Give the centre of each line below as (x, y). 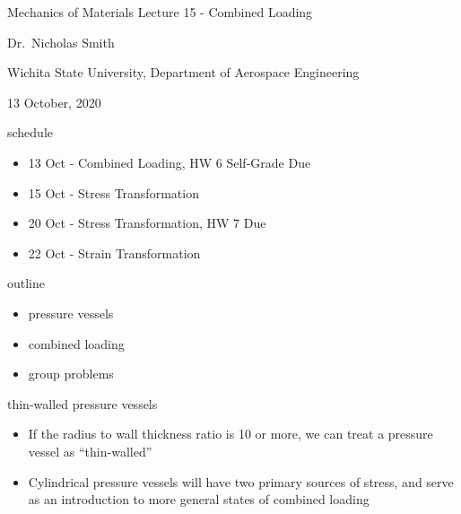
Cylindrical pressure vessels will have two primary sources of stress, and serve (241, 481)
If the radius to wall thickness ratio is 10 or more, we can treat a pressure (230, 434)
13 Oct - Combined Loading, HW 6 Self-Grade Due (170, 162)
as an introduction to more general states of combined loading (199, 499)
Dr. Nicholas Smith (61, 42)
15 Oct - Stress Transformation (113, 192)
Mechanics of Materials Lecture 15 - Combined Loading (160, 12)
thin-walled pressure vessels (83, 403)
